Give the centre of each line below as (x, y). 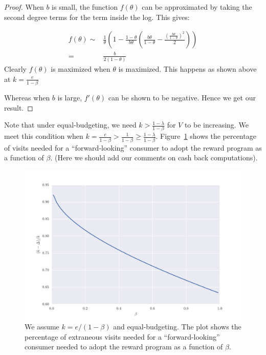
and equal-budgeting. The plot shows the (177, 327)
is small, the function (85, 7)
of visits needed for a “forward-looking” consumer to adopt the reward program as (133, 147)
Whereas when (27, 97)
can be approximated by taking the (197, 7)
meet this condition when (44, 136)
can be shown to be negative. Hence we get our (182, 97)
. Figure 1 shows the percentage (206, 136)
